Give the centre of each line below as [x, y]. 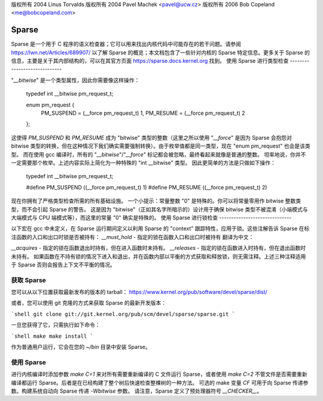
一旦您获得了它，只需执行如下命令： [56, 325]
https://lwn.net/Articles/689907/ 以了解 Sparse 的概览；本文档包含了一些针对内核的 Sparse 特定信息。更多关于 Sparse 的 [161, 52]
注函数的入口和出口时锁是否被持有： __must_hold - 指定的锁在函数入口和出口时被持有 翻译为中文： [132, 237]
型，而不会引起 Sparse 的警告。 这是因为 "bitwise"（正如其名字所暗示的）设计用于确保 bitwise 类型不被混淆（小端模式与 [159, 209]
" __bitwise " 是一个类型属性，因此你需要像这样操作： [75, 80]
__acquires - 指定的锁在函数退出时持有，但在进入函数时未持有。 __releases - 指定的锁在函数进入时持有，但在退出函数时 [159, 248]
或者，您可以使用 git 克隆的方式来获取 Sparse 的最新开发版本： [89, 303]
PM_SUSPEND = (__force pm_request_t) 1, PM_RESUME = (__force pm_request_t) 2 [143, 113]
